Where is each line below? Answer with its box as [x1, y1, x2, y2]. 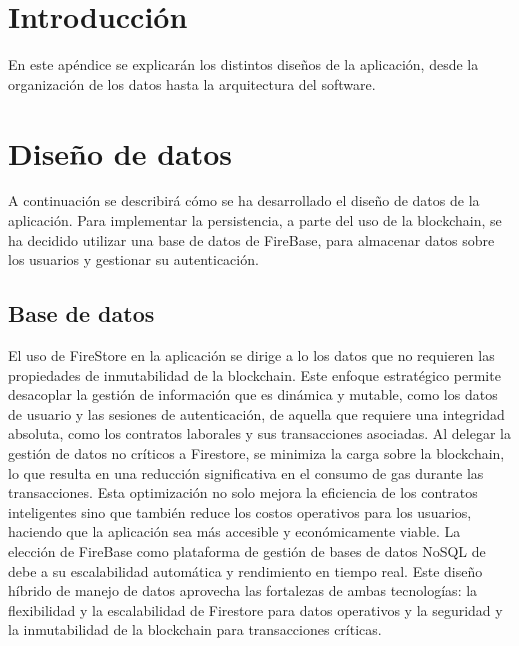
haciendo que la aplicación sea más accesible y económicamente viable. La [8, 521, 461, 542]
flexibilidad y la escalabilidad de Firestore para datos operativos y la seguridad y [8, 599, 503, 620]
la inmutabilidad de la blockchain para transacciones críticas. [8, 619, 382, 640]
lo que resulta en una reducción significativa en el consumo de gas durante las [8, 462, 484, 483]
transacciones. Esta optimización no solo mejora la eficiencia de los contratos [8, 482, 478, 503]
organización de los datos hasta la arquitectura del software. [8, 73, 376, 94]
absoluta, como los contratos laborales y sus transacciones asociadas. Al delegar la [8, 423, 511, 444]
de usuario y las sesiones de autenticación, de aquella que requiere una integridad [8, 403, 505, 424]
